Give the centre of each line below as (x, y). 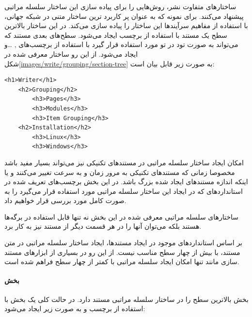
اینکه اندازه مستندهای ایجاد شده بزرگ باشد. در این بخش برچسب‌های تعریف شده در (126, 182)
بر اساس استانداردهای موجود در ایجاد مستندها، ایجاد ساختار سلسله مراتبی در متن (124, 243)
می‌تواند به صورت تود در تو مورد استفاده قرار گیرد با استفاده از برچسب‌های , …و (121, 44)
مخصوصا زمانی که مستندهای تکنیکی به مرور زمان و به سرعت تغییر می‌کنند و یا (120, 172)
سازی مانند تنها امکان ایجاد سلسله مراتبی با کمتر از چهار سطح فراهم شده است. (122, 262)
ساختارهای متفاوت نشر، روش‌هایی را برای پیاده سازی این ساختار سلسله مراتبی (120, 6)
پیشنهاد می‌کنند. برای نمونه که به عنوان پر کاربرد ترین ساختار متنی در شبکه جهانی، (124, 16)
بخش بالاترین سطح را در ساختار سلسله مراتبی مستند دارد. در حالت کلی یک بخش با (126, 299)
